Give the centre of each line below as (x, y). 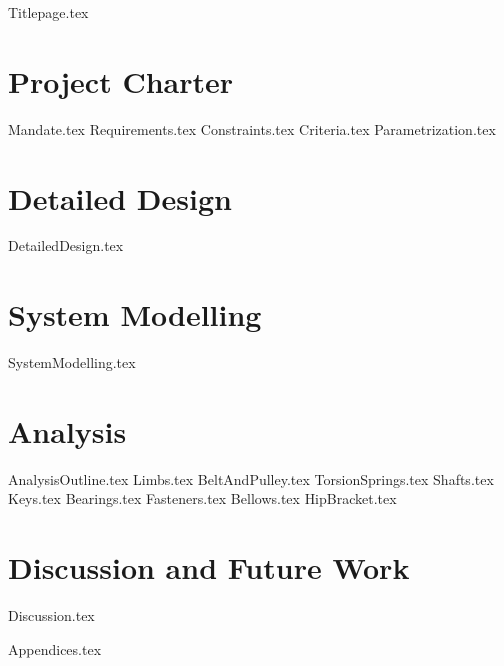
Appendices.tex (55, 648)
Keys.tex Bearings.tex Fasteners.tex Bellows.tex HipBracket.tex (202, 498)
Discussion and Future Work (209, 567)
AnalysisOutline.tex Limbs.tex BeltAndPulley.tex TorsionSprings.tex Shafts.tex (251, 478)
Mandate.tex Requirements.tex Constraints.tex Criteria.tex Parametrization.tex (252, 128)
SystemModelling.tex (72, 362)
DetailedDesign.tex (66, 245)
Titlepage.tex (48, 12)
